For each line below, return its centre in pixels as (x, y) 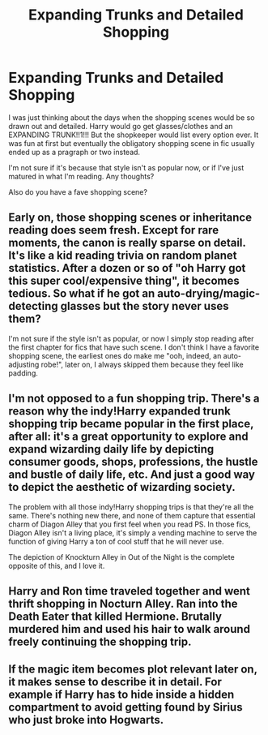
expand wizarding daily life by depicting (111, 449)
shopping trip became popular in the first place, (131, 424)
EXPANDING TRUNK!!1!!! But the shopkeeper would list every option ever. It (134, 135)
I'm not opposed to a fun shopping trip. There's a (134, 399)
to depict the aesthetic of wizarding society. (122, 487)
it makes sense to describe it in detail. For (115, 682)
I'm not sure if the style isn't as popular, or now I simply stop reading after (131, 338)
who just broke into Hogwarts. (86, 720)
